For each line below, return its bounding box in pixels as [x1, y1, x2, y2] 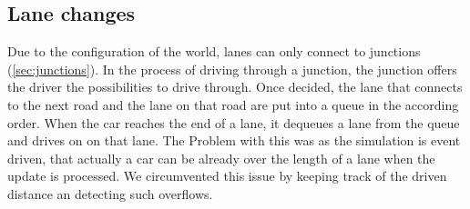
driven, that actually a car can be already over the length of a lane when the [7, 148, 435, 167]
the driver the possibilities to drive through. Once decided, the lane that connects [7, 77, 463, 96]
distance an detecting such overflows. [7, 184, 213, 203]
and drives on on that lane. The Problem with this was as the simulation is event [7, 131, 461, 150]
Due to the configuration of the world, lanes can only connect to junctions [7, 42, 421, 61]
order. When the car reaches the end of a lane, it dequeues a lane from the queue [7, 113, 460, 132]
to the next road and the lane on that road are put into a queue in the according [7, 95, 459, 114]
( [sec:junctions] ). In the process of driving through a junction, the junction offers [7, 59, 457, 78]
